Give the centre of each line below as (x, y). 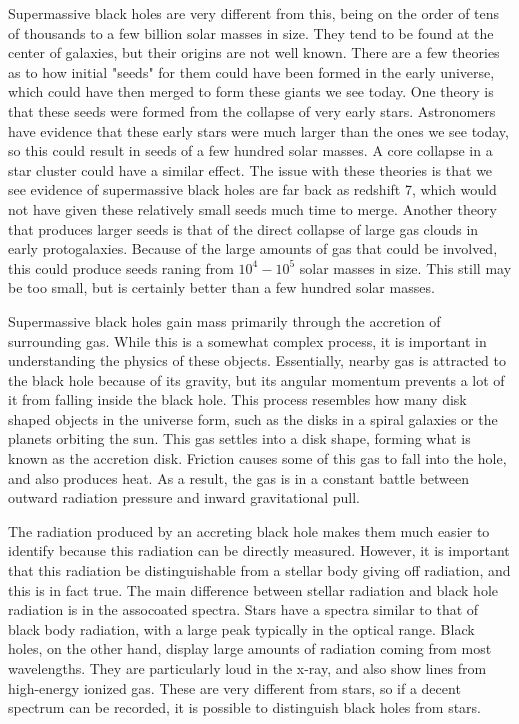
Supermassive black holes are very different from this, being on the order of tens (254, 13)
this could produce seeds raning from (121, 267)
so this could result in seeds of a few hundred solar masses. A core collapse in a (250, 150)
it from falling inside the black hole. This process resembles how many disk (237, 399)
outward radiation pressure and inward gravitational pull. (184, 497)
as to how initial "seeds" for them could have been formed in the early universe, (251, 71)
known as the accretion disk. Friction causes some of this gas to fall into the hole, (257, 458)
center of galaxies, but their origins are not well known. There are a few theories (254, 52)
